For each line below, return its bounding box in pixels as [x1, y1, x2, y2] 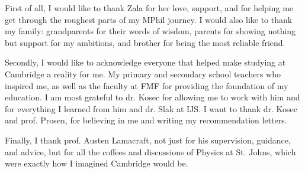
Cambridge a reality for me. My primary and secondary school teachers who [5, 67, 281, 80]
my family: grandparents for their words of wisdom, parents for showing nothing [5, 25, 296, 37]
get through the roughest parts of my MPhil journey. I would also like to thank [5, 13, 293, 25]
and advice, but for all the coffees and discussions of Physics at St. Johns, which [5, 145, 296, 158]
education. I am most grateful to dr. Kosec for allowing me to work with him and [5, 91, 300, 103]
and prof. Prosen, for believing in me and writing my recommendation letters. [5, 114, 287, 126]
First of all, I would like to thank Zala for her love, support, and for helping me [5, 2, 294, 14]
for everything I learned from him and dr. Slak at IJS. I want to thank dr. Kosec [5, 102, 298, 115]
